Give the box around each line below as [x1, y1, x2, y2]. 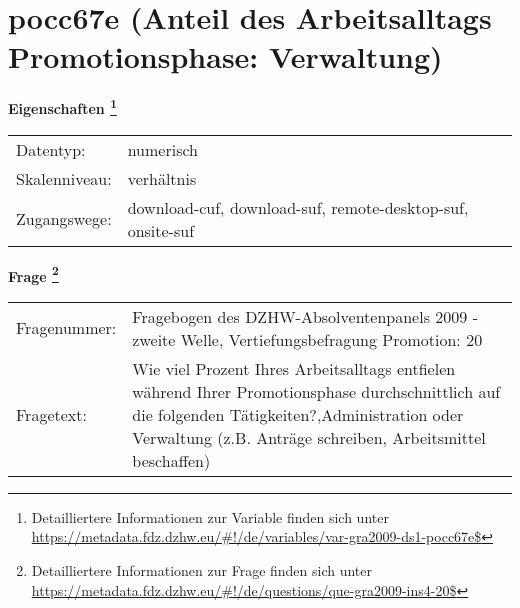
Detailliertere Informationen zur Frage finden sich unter [31, 560, 373, 580]
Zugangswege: [16, 207, 112, 231]
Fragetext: [16, 402, 87, 426]
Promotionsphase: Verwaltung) [8, 36, 443, 77]
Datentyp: [16, 137, 86, 161]
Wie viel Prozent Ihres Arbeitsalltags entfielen [132, 356, 456, 380]
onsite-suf [127, 218, 195, 242]
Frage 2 [8, 262, 59, 286]
